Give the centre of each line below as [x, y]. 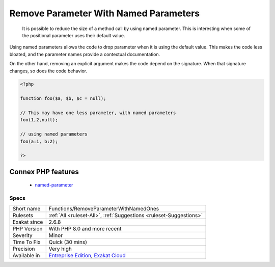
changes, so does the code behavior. [48, 71]
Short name [26, 208]
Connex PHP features [44, 171]
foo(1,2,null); [39, 120]
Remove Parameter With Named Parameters [105, 13]
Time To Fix [26, 242]
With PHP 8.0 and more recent [85, 228]
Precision [24, 249]
